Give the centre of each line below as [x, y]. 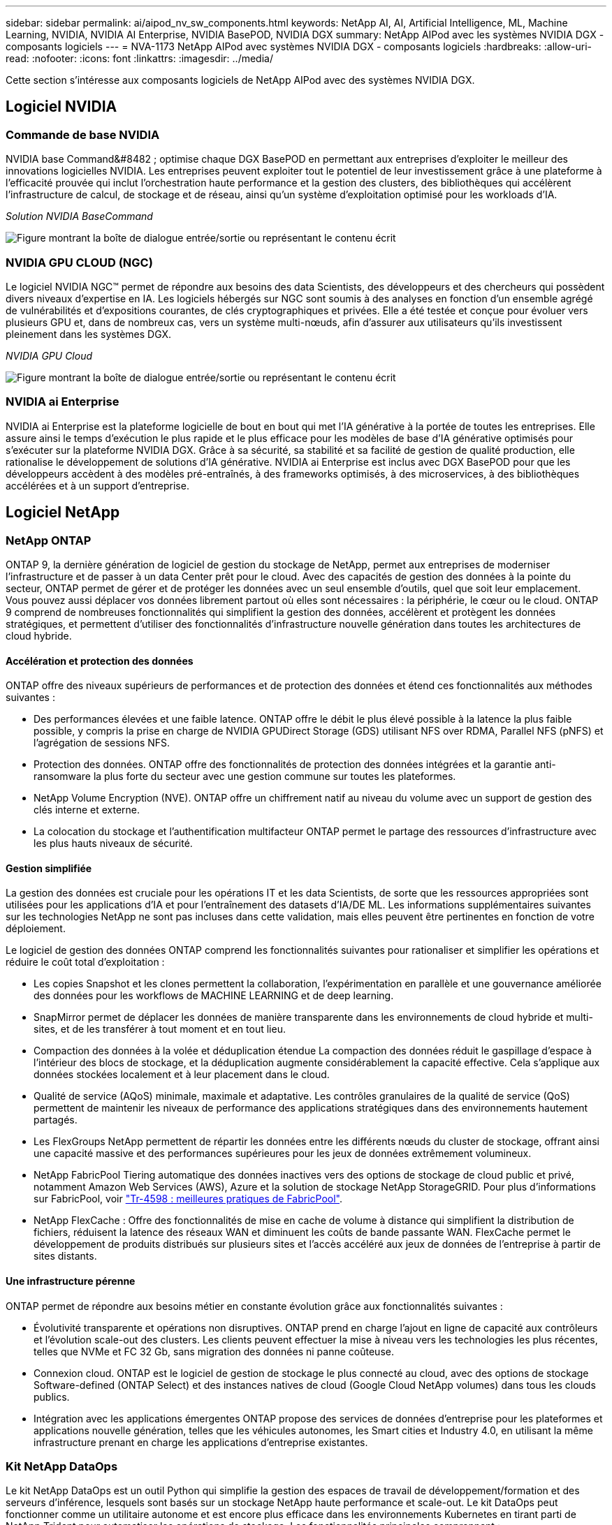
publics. [52, 1397]
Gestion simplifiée [49, 868]
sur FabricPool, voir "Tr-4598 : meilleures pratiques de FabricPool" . [188, 1199]
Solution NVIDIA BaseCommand [79, 216]
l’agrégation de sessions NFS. [102, 743]
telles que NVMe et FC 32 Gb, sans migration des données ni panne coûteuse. [214, 1351]
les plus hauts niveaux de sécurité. [113, 843]
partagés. [56, 1120]
